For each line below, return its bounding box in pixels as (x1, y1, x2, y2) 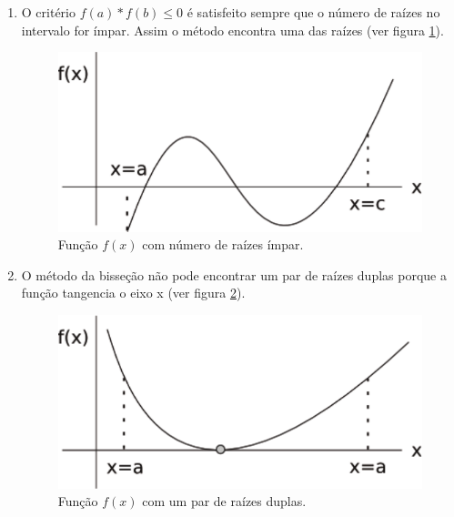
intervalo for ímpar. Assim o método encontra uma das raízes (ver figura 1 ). (21, 20, 444, 39)
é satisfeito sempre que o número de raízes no (187, 3, 440, 21)
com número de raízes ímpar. (142, 235, 304, 254)
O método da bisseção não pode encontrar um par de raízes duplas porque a (21, 265, 447, 284)
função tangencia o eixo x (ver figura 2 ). (21, 283, 246, 302)
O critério (21, 3, 76, 21)
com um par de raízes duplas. (142, 492, 307, 511)
